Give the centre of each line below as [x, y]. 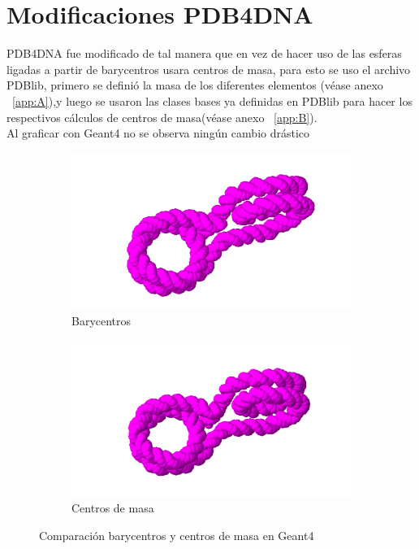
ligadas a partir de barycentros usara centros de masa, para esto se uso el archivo [209, 69]
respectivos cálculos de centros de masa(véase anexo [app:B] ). [162, 117]
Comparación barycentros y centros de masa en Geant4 [177, 536]
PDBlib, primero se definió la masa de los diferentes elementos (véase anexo [195, 85]
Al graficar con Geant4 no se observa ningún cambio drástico [158, 133]
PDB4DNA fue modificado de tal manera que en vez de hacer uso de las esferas [204, 53]
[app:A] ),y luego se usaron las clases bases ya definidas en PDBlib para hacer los [212, 100]
